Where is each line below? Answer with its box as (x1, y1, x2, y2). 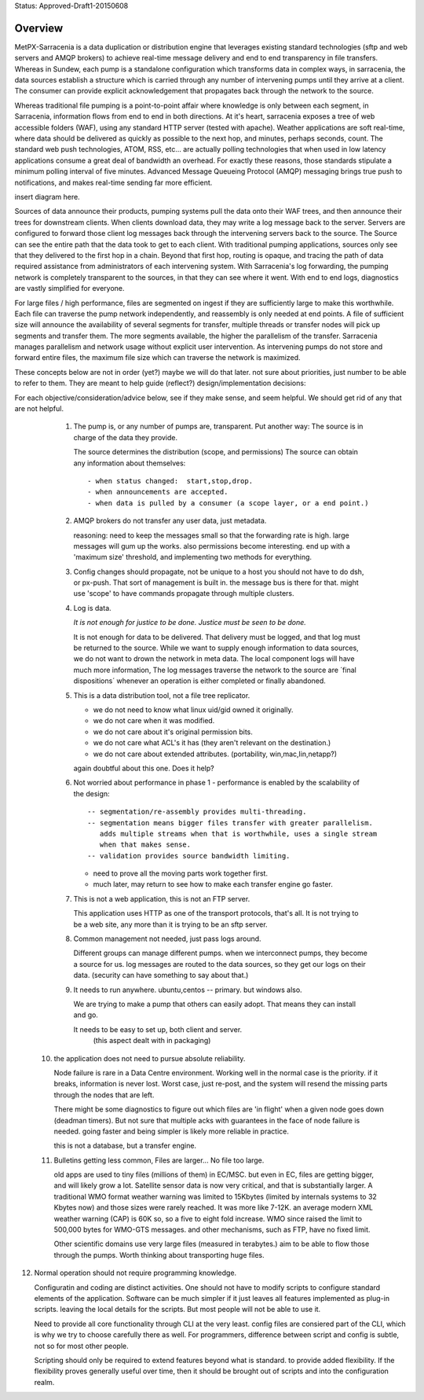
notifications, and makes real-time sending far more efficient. (14, 178, 213, 187)
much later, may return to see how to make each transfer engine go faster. (93, 880, 333, 889)
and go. (73, 1010, 98, 1020)
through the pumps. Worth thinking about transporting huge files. (53, 1250, 265, 1259)
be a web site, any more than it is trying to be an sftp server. (73, 920, 268, 929)
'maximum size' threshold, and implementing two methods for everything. (73, 553, 313, 562)
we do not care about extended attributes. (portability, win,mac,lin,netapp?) (93, 749, 338, 759)
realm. (34, 1377, 55, 1387)
